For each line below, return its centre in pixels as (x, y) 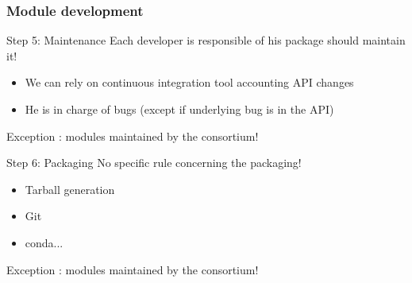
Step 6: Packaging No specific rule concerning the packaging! (154, 163)
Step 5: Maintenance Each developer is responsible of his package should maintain (206, 40)
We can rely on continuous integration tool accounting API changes (189, 82)
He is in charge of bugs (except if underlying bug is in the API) (179, 109)
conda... (44, 242)
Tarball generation (70, 189)
